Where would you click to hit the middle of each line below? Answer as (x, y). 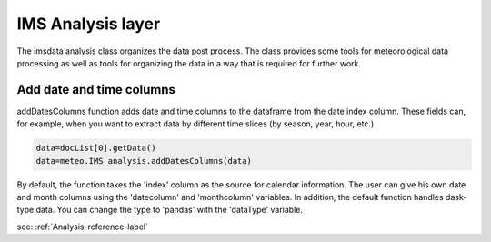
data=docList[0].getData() (96, 148)
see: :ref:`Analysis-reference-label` (83, 227)
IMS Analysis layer (89, 24)
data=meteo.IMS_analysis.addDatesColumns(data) (144, 161)
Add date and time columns (96, 90)
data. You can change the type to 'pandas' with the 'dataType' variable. (170, 210)
